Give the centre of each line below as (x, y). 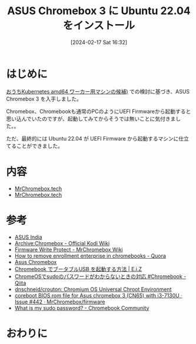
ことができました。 (39, 146)
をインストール (99, 26)
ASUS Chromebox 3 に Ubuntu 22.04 (99, 11)
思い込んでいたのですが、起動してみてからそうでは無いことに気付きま (91, 118)
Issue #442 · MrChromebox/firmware (60, 302)
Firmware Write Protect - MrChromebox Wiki (69, 249)
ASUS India (28, 237)
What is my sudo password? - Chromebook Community (82, 308)
